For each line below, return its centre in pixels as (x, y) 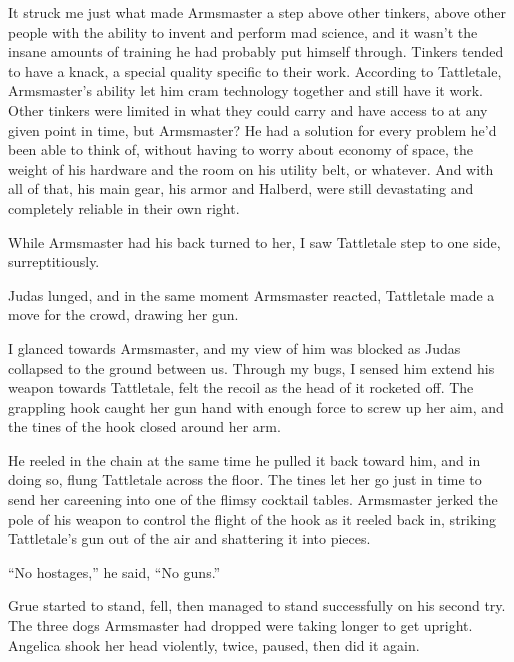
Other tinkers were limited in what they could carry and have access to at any (248, 109)
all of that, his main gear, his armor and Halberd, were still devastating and (241, 188)
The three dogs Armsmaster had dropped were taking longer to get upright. (240, 625)
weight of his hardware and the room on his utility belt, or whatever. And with (251, 168)
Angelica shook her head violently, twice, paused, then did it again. (214, 644)
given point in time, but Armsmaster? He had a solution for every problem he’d (252, 129)
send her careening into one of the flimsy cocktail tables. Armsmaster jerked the (253, 499)
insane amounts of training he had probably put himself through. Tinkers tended (256, 51)
